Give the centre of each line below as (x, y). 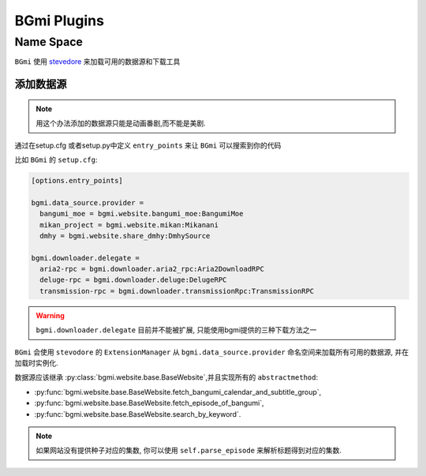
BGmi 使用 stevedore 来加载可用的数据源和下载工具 (97, 62)
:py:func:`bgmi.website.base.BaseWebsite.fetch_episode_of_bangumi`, (149, 403)
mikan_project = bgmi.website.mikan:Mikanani (129, 225)
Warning (50, 315)
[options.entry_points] (77, 180)
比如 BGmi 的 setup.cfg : (56, 159)
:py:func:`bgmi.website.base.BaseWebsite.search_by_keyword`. (138, 414)
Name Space (49, 42)
